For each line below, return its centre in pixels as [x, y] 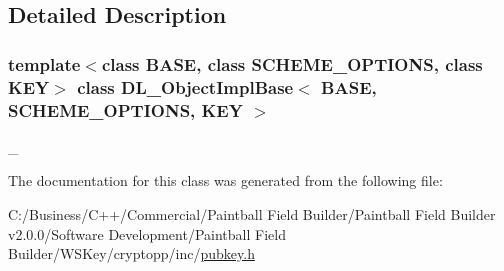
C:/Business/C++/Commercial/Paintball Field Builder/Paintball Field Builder [252, 214]
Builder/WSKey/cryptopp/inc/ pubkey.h [131, 253]
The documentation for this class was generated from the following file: [225, 180]
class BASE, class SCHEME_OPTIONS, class [292, 63]
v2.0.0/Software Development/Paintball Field [147, 233]
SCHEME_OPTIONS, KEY [125, 109]
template [44, 63]
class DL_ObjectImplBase [185, 86]
